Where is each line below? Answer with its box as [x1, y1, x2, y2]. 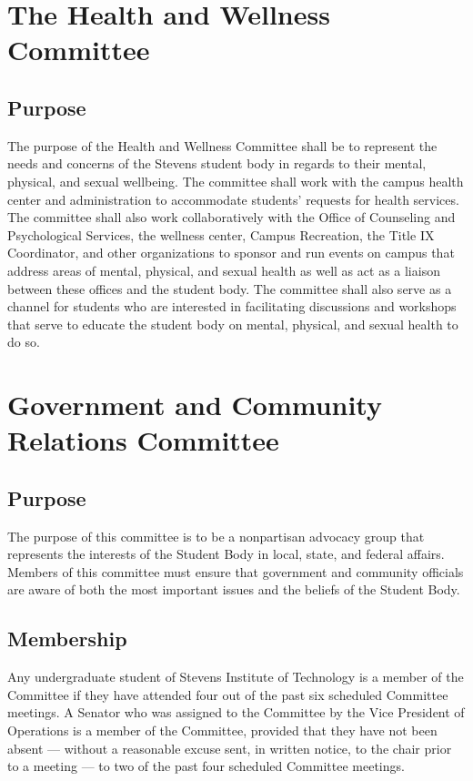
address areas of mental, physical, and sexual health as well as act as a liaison [7, 260, 440, 279]
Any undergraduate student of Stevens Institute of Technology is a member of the [7, 667, 464, 686]
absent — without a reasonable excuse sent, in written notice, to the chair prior [7, 738, 452, 757]
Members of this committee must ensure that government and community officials [7, 562, 464, 581]
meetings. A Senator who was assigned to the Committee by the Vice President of [7, 703, 465, 722]
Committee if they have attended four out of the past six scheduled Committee [7, 685, 448, 704]
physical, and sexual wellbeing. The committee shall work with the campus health [7, 171, 464, 190]
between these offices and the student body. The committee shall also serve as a [7, 279, 452, 298]
